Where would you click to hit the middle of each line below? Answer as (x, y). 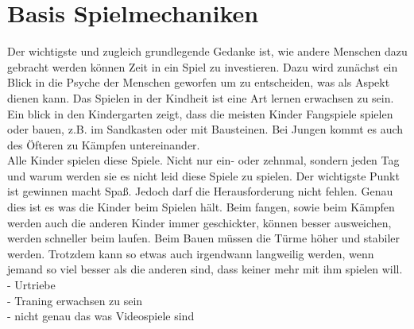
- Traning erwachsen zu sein (75, 300)
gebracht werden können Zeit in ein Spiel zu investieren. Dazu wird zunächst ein (203, 66)
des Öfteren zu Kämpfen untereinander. (104, 144)
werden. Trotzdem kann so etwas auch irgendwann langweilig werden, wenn (191, 253)
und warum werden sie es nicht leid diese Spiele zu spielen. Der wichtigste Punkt (203, 175)
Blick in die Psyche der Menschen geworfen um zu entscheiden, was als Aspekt (199, 82)
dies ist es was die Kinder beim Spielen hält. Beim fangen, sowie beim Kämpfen (201, 207)
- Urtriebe (31, 285)
